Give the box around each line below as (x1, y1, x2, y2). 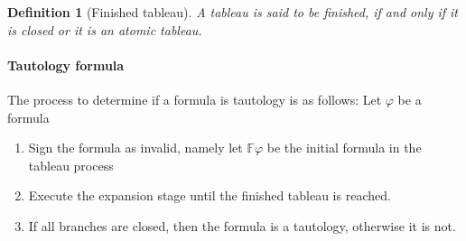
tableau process (28, 155, 114, 174)
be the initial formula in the (266, 138, 422, 157)
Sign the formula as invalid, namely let (28, 138, 243, 157)
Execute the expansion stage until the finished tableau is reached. (28, 186, 391, 205)
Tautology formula (7, 55, 125, 74)
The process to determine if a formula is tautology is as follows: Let (7, 89, 382, 108)
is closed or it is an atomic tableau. (7, 20, 202, 39)
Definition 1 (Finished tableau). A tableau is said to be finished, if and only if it (7, 3, 459, 21)
